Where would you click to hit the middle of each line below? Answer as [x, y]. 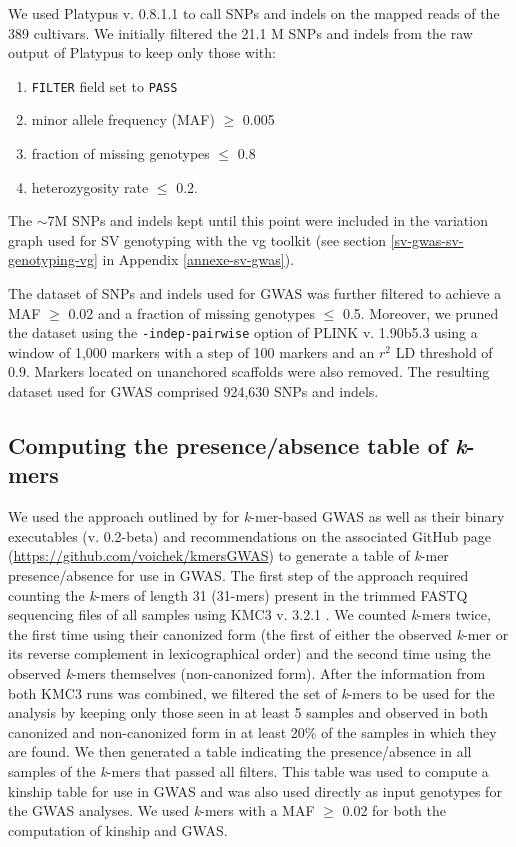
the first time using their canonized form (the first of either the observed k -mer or [258, 633]
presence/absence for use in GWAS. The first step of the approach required [238, 575]
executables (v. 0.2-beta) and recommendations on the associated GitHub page [250, 535]
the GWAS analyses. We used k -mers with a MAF [161, 810]
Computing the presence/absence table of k [237, 445]
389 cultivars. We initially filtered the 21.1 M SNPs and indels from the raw [240, 32]
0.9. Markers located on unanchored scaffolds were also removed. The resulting [249, 371]
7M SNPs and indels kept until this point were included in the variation [267, 220]
